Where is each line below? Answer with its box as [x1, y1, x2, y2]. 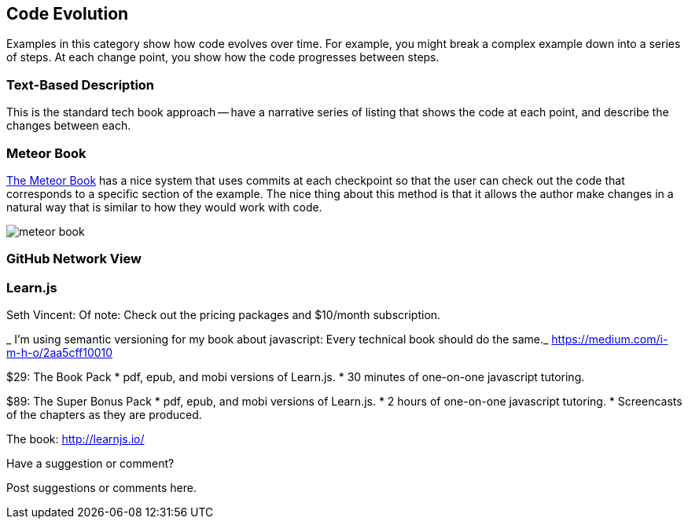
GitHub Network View [6, 251, 142, 267]
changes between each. [6, 119, 131, 133]
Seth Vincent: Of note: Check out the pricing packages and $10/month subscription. [6, 308, 441, 322]
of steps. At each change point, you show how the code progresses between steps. [6, 50, 440, 64]
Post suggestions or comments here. [6, 481, 197, 495]
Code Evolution [6, 4, 129, 24]
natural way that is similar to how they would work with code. [6, 200, 322, 214]
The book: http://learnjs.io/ [6, 432, 145, 446]
